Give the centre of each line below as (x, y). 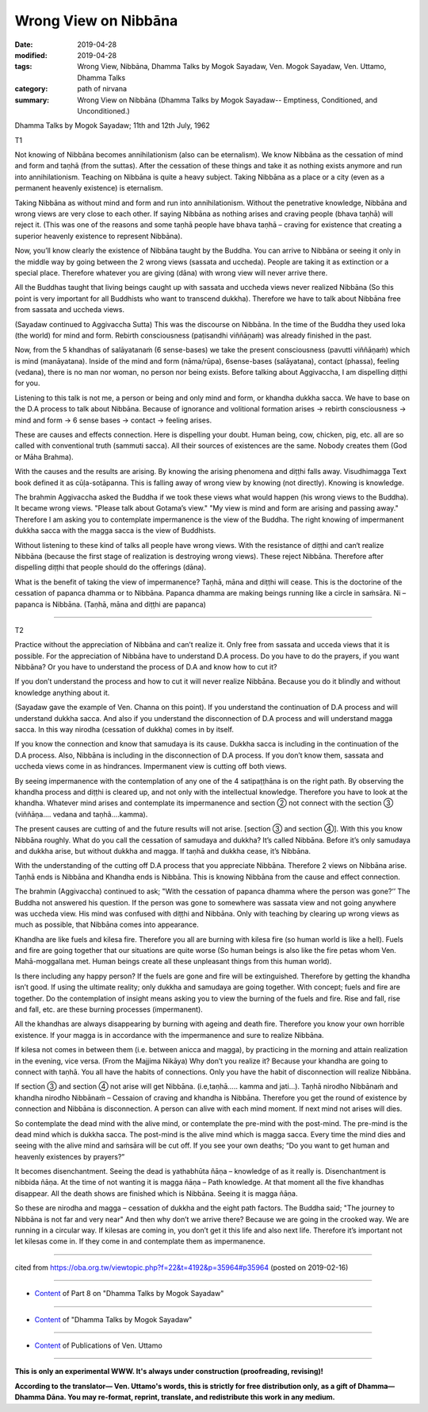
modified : (31, 55)
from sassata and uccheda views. (69, 310)
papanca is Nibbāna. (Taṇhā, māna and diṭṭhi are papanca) (110, 604)
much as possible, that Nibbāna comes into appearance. (107, 924)
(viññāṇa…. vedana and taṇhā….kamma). (81, 814)
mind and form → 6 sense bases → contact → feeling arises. (113, 420)
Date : (24, 44)
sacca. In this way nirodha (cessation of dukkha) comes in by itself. (124, 730)
